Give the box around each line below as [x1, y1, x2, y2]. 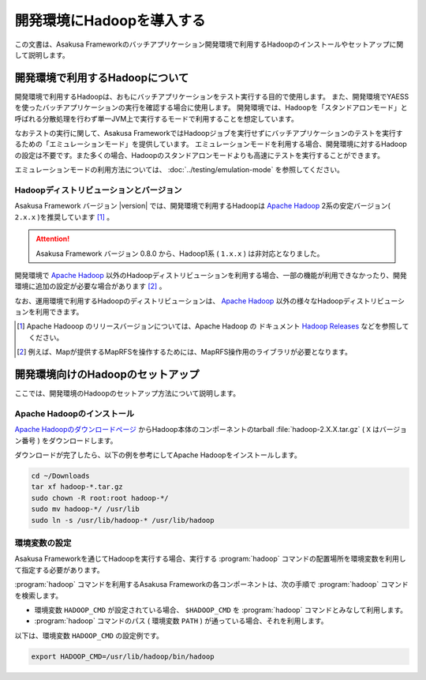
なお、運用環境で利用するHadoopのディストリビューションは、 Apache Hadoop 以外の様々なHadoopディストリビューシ [14, 296, 405, 306]
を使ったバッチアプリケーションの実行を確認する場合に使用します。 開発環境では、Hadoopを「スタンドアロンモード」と [14, 103, 408, 112]
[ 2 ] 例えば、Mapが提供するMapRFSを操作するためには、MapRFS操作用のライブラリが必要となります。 [17, 348, 353, 357]
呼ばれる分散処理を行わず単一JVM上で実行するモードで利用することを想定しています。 [14, 114, 299, 123]
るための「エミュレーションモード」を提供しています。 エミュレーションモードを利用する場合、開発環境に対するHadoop [14, 139, 408, 149]
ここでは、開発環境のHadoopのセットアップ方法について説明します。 [14, 389, 241, 398]
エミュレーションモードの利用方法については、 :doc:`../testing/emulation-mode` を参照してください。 [14, 165, 345, 175]
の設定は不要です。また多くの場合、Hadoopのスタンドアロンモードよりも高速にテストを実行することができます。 [14, 150, 385, 160]
